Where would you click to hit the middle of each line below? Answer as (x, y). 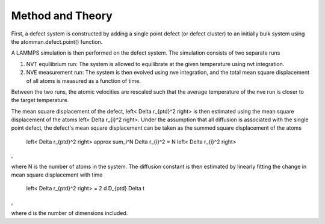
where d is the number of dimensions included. (70, 213)
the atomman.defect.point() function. (57, 41)
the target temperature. (40, 100)
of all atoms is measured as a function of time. (84, 80)
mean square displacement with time (57, 175)
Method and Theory (62, 16)
